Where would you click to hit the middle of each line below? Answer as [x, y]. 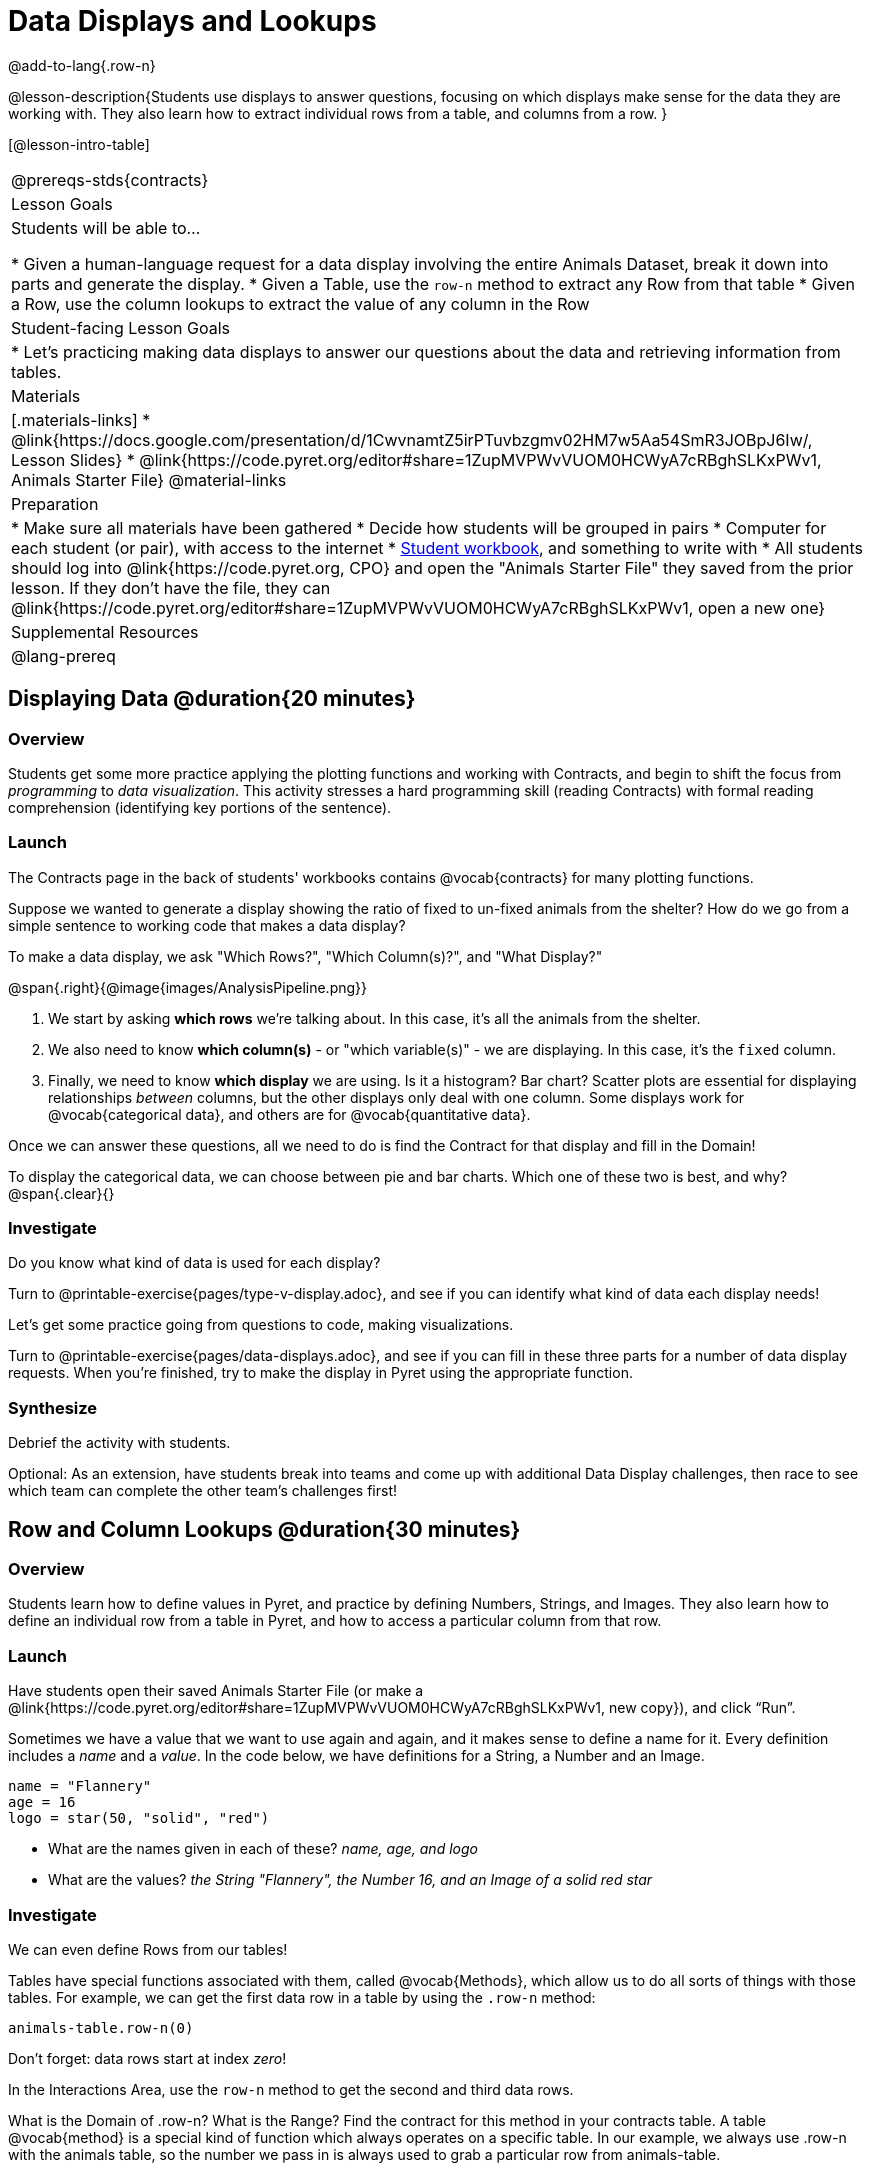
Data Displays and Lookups [192, 21]
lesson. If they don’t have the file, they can [171, 587]
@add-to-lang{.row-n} [82, 65]
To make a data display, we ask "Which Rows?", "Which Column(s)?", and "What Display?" [305, 956]
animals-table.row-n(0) [101, 2027]
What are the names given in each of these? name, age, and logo [263, 1849]
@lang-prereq [63, 655]
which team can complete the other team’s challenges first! [203, 1491]
